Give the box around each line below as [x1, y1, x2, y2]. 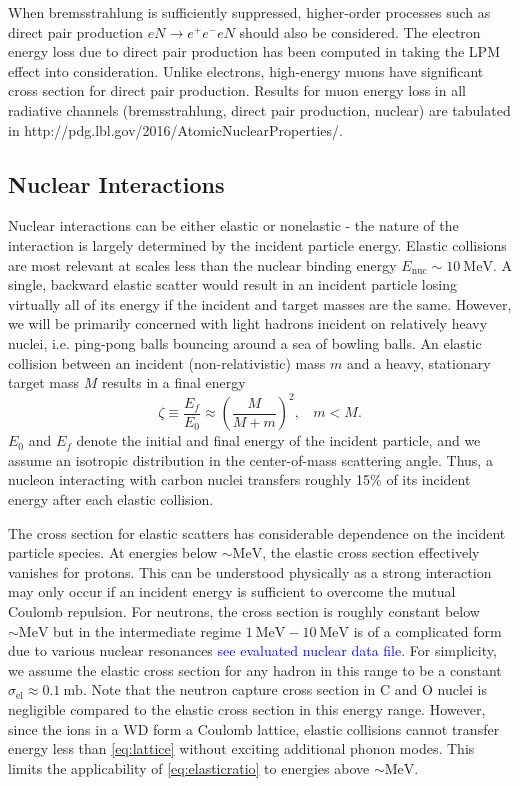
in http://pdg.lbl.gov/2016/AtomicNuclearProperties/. [8, 119, 343, 140]
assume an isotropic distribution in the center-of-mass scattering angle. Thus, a [8, 449, 493, 470]
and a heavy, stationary [346, 352, 491, 373]
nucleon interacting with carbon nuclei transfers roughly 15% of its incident [8, 469, 471, 490]
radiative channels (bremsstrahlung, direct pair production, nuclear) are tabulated [8, 99, 511, 120]
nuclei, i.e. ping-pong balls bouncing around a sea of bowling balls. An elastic [8, 332, 482, 353]
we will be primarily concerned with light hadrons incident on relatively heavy [8, 313, 488, 334]
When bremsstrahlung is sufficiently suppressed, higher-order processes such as [8, 2, 491, 22]
